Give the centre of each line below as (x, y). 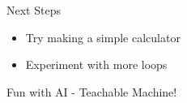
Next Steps (34, 10)
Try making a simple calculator (103, 37)
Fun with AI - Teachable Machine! (92, 91)
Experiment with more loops (96, 64)
